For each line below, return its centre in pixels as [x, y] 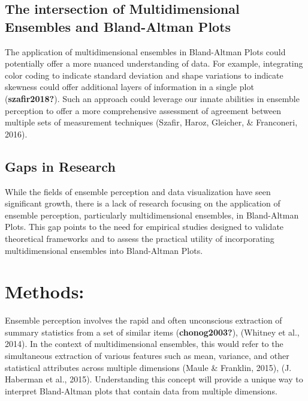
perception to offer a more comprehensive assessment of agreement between [143, 110]
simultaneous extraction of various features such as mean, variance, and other [147, 356]
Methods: [45, 291]
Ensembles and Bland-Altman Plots [118, 26]
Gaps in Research [60, 166]
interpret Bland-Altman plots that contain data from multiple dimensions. [141, 390]
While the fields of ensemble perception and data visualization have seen [138, 191]
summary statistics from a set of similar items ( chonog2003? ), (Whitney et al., [152, 332]
